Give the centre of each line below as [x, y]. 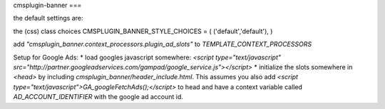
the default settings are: [48, 18]
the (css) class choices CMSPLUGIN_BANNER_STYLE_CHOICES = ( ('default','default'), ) [143, 31]
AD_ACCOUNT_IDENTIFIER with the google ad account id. [98, 97]
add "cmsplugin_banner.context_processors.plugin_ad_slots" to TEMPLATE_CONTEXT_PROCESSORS [163, 44]
